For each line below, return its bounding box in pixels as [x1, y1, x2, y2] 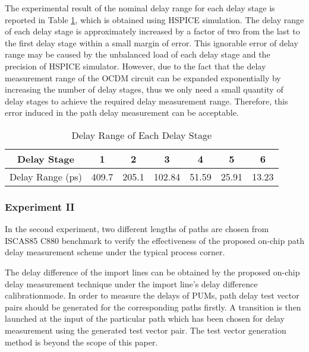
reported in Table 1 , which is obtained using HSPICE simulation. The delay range [5, 13, 304, 26]
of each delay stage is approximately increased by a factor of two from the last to [5, 25, 300, 37]
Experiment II [5, 199, 75, 214]
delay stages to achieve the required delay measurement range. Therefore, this [5, 94, 288, 107]
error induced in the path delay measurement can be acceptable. [5, 106, 239, 119]
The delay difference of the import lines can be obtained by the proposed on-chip [5, 265, 300, 278]
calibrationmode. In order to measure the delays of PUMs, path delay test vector [5, 289, 299, 302]
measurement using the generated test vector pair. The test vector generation [5, 324, 286, 336]
